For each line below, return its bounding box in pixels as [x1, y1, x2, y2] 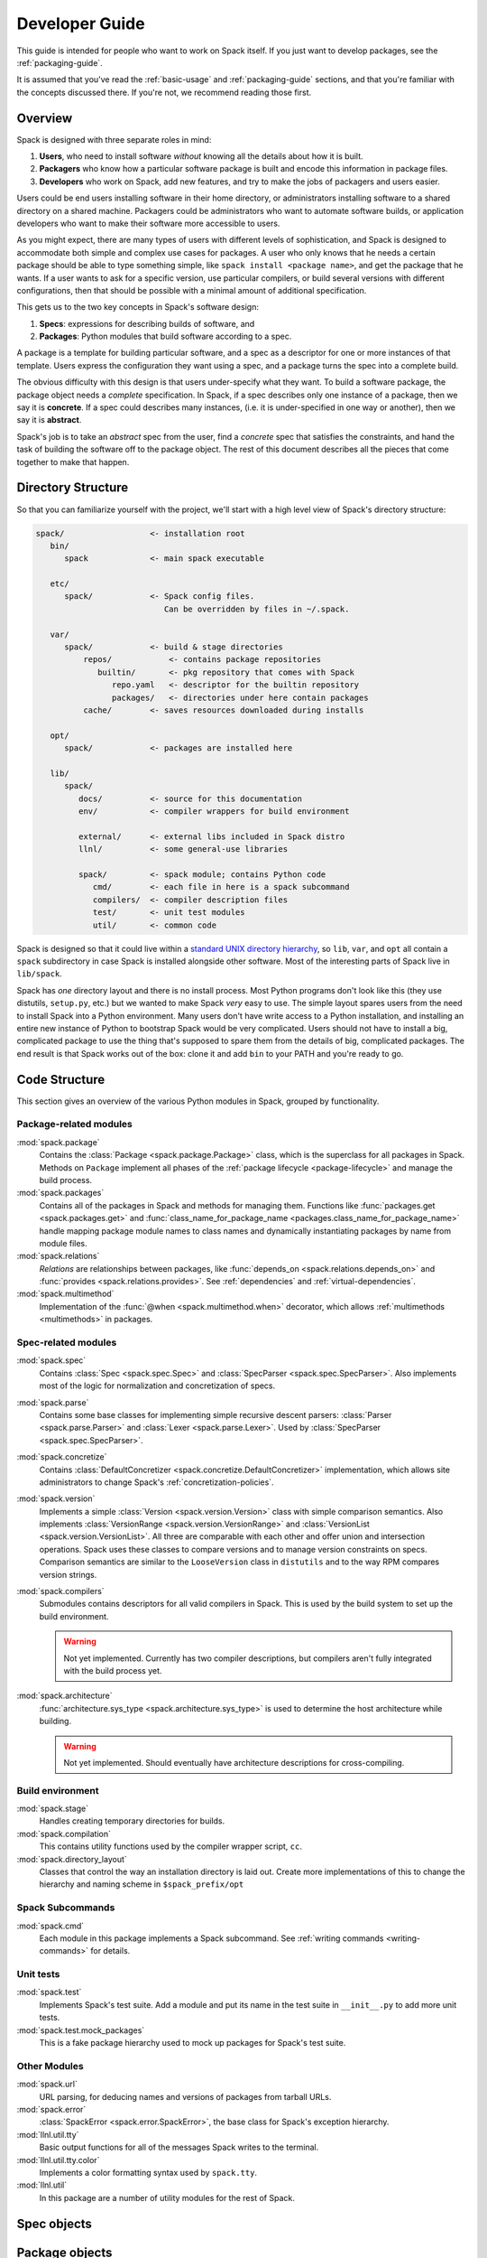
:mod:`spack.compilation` [16, 1828, 112, 1839]
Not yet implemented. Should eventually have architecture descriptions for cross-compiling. [63, 1757, 405, 1768]
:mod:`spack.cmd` [16, 1920, 85, 1931]
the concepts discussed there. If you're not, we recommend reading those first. [16, 87, 312, 98]
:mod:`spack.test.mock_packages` [16, 2024, 145, 2036]
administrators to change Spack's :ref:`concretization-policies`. [39, 1477, 274, 1488]
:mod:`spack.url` [16, 2078, 78, 2090]
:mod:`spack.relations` [16, 1251, 100, 1262]
